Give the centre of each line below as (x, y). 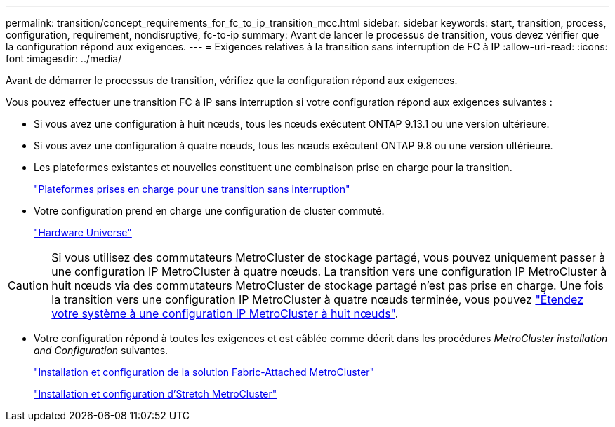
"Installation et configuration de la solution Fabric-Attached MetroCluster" (204, 372)
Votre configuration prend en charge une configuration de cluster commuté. (209, 211)
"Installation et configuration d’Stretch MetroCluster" (156, 394)
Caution (28, 285)
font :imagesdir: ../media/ (64, 59)
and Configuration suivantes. (101, 350)
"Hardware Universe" (83, 232)
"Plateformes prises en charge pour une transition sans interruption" (192, 189)
